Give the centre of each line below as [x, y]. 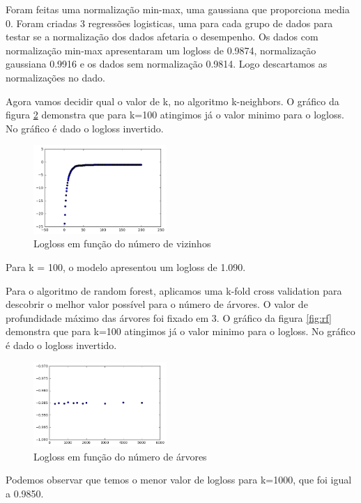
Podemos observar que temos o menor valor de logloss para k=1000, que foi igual [179, 480]
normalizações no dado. [55, 77]
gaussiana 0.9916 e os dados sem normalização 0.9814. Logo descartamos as [167, 64]
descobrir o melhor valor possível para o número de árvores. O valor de [157, 304]
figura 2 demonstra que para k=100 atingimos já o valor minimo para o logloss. [175, 115]
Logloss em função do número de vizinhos [122, 243]
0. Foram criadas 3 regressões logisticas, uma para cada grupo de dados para [169, 23]
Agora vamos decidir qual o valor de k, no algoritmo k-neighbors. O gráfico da [172, 101]
